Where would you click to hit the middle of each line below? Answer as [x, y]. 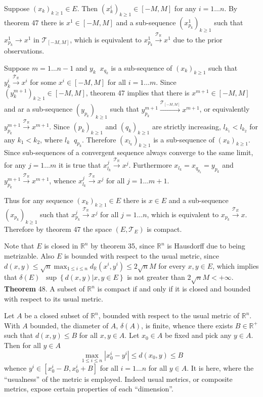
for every [172, 265]
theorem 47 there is [34, 22]
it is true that [80, 165]
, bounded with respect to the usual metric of [169, 315]
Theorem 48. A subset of [45, 289]
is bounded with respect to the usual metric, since [141, 255]
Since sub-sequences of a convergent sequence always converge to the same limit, [129, 152]
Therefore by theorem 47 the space [58, 229]
